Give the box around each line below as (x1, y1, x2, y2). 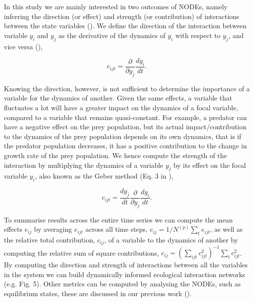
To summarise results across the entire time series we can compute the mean (4, 214, 233, 224)
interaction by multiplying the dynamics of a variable (4, 160, 164, 170)
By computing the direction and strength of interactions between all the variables (4, 260, 248, 270)
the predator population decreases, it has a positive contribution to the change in (4, 141, 247, 151)
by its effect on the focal (173, 160, 246, 170)
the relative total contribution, (4, 235, 95, 245)
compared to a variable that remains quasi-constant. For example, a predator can (4, 112, 247, 122)
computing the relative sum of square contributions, (4, 247, 159, 258)
